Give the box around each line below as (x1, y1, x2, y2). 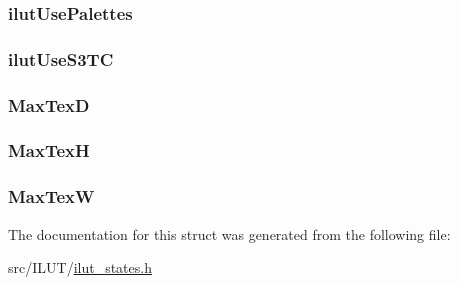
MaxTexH (8, 138, 90, 163)
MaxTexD (8, 92, 90, 117)
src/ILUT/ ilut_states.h (8, 257, 152, 278)
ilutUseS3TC (8, 46, 114, 71)
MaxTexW (8, 184, 95, 209)
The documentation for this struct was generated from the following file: (8, 223, 451, 244)
